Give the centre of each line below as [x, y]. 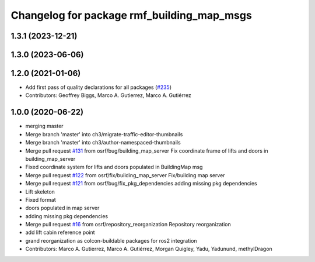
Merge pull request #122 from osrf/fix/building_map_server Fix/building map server [125, 175]
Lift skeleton [40, 192]
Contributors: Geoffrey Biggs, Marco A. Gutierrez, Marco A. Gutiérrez [108, 95]
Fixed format [41, 199]
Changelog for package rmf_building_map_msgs [131, 15]
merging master [44, 126]
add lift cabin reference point [60, 232]
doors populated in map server [62, 208]
